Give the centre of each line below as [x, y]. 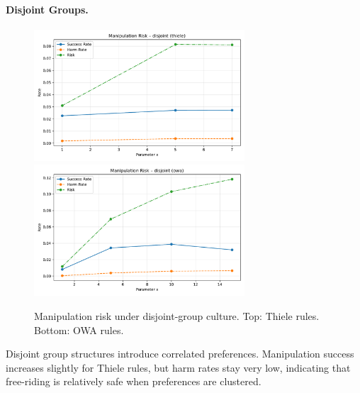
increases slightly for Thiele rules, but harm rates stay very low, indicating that [178, 367]
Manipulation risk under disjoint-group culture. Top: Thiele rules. [177, 315]
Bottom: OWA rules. [79, 330]
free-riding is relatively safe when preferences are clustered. [134, 381]
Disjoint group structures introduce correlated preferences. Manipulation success [180, 354]
